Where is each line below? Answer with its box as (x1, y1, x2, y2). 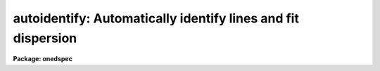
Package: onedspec (13, 55, 73, 63)
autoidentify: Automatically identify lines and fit (13, 11, 299, 26)
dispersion (13, 30, 77, 46)
